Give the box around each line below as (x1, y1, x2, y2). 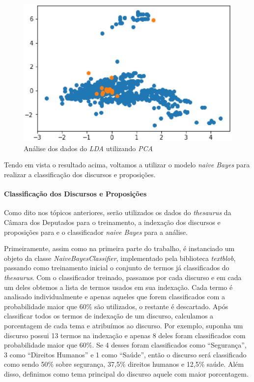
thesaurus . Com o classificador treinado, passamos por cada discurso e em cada (4, 272, 242, 283)
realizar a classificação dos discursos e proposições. (4, 169, 156, 180)
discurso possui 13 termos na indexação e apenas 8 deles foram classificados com (4, 330, 246, 340)
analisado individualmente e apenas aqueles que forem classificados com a (4, 291, 226, 302)
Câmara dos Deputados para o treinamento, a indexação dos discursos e (4, 217, 221, 227)
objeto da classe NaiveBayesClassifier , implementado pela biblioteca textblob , (4, 253, 236, 263)
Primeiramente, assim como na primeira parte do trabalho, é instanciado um (4, 243, 235, 254)
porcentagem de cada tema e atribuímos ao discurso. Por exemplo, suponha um (4, 320, 243, 330)
